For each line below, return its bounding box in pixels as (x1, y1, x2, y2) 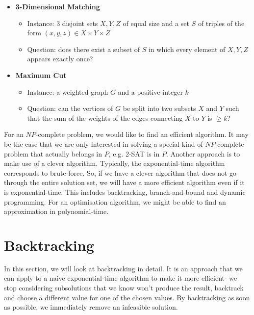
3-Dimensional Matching (15, 1, 100, 11)
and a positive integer (118, 86, 183, 97)
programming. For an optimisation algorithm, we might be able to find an (4, 196, 226, 207)
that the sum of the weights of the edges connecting (27, 112, 183, 123)
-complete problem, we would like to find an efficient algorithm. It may (35, 129, 249, 139)
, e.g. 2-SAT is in (108, 148, 160, 158)
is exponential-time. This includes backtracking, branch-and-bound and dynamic (4, 186, 246, 197)
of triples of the (198, 18, 245, 28)
